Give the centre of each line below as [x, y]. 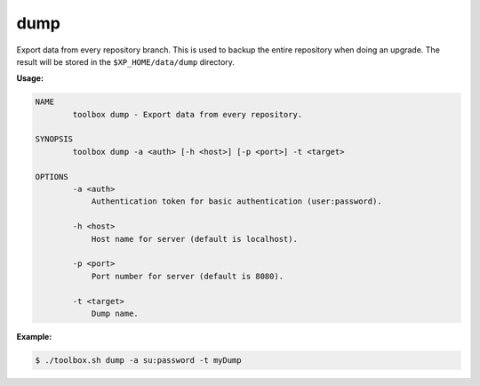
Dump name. [115, 313]
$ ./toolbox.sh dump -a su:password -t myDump [138, 360]
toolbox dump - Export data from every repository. [188, 114]
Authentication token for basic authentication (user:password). [236, 201]
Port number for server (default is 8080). [188, 276]
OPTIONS [52, 177]
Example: [34, 336]
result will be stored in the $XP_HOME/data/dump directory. [126, 61]
